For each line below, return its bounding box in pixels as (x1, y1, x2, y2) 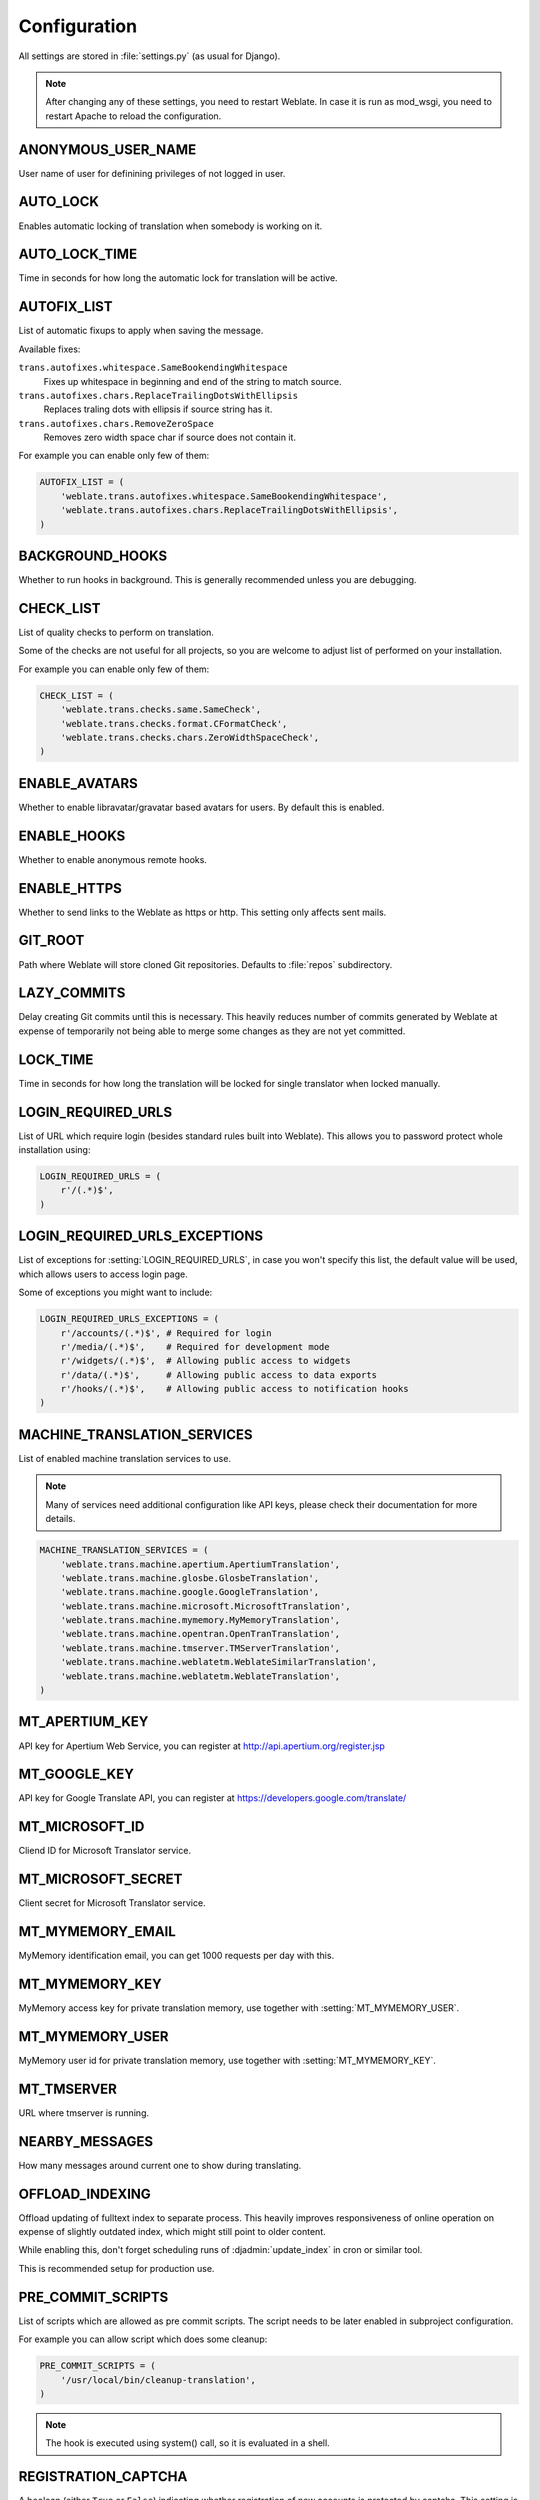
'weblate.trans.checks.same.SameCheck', (60, 704, 262, 715)
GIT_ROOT (18, 932, 85, 949)
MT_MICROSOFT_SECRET (18, 1871, 183, 1888)
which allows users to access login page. (18, 1268, 189, 1280)
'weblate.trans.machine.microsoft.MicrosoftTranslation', (60, 1600, 351, 1612)
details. (45, 1513, 76, 1525)
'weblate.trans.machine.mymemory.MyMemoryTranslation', (60, 1615, 341, 1626)
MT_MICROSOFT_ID (18, 1818, 145, 1835)
